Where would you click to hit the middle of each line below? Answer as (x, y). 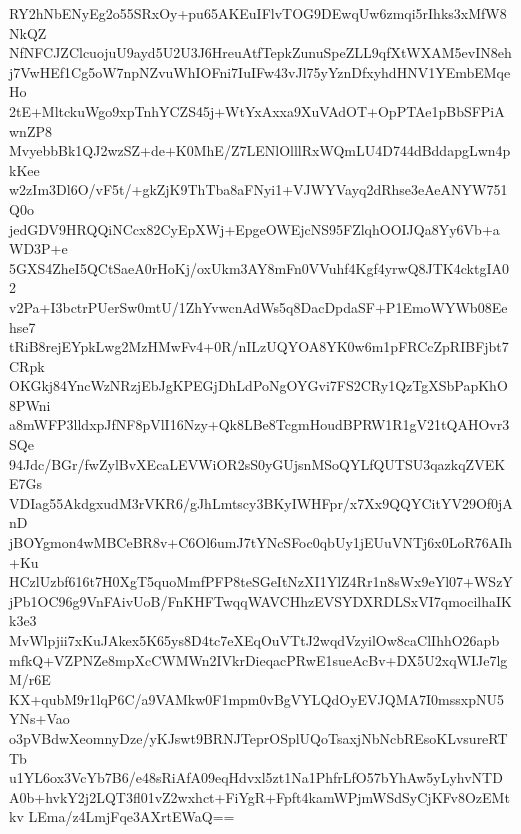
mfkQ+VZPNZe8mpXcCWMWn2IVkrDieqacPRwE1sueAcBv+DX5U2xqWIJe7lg (258, 659)
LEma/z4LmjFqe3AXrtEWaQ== (131, 816)
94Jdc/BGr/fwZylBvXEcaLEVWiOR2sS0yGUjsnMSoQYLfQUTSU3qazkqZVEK (257, 463)
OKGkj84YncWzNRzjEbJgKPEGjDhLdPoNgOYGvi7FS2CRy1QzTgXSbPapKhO (258, 385)
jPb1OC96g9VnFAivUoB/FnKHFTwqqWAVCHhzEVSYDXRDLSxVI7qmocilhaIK (260, 600)
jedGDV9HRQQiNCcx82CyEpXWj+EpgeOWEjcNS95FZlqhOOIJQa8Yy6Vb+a (254, 228)
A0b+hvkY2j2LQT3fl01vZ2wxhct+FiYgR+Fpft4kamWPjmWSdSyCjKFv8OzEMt (259, 796)
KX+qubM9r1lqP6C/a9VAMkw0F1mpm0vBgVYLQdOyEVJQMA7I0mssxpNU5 (256, 698)
